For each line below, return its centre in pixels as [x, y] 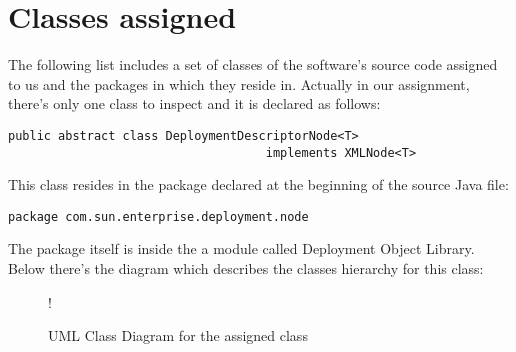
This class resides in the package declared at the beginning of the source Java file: [258, 184]
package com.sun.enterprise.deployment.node [158, 216]
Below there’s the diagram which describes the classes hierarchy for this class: [246, 268]
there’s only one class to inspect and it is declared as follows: [194, 103]
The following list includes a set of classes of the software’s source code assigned [253, 64]
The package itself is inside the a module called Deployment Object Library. [241, 248]
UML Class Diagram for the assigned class [178, 335]
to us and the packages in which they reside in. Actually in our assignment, [239, 83]
